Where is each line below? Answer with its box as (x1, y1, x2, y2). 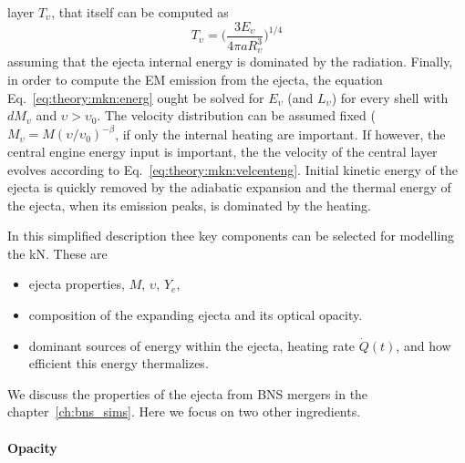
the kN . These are (7, 243, 108, 262)
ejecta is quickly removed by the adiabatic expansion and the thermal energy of (7, 178, 451, 197)
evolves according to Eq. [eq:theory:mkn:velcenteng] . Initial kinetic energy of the (7, 159, 458, 179)
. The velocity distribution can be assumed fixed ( (97, 106, 376, 125)
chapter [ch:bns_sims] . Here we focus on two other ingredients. (7, 402, 361, 421)
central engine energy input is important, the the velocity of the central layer (7, 141, 438, 160)
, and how (396, 335, 451, 355)
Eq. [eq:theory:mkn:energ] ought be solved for (7, 87, 264, 107)
